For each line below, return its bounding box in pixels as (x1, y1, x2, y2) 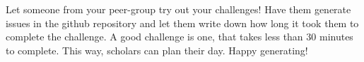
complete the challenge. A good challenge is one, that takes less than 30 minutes (6, 29, 353, 44)
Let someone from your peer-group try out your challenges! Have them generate (6, 2, 351, 16)
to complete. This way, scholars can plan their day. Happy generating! (6, 42, 308, 57)
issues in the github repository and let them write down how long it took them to (6, 15, 359, 30)
